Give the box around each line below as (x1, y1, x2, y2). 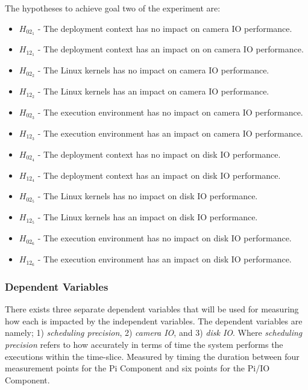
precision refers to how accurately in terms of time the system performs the (5, 338, 283, 350)
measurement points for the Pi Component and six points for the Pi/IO (5, 362, 270, 374)
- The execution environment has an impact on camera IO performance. (37, 126, 303, 139)
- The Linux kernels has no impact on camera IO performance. (37, 64, 269, 76)
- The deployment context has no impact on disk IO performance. (37, 147, 281, 160)
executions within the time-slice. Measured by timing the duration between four (5, 350, 300, 362)
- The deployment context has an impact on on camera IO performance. (37, 43, 304, 55)
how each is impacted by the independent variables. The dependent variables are (5, 314, 303, 327)
